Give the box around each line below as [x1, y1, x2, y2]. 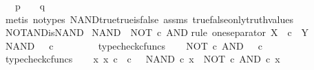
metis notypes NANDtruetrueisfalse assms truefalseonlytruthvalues [5, 12, 293, 26]
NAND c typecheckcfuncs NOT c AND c [5, 38, 262, 52]
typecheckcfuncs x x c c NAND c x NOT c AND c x [5, 52, 280, 66]
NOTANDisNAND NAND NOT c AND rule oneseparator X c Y [5, 25, 309, 39]
